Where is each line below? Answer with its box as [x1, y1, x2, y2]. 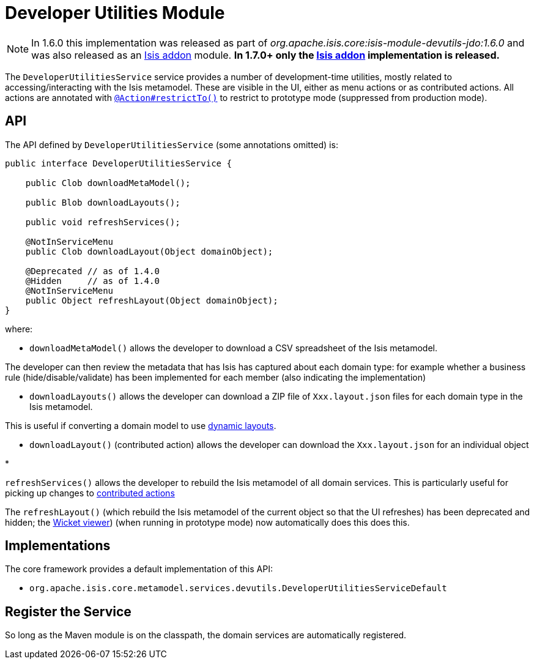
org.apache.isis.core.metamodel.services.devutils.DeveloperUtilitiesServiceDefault [29, 583, 447, 594]
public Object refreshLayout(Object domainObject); [25, 295, 278, 305]
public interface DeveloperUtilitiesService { [5, 158, 232, 168]
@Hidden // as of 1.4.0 [25, 275, 160, 286]
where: [5, 323, 33, 334]
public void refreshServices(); [25, 217, 180, 227]
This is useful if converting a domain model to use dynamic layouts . [5, 420, 276, 431]
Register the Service [5, 603, 132, 619]
